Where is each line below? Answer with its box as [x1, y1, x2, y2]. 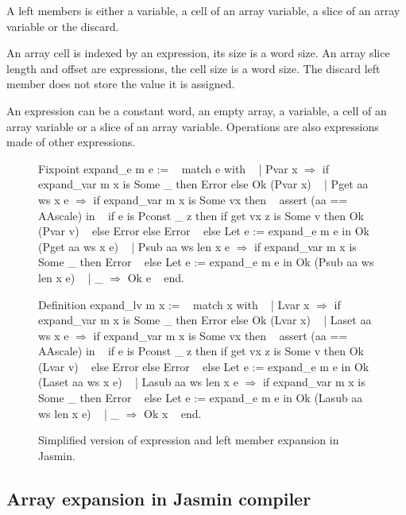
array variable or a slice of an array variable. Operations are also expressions [6, 118, 379, 134]
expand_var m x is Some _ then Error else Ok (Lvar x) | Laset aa [38, 312, 372, 328]
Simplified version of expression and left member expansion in [38, 432, 339, 448]
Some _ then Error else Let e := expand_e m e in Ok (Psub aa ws [38, 254, 374, 270]
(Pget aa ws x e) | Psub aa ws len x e [38, 238, 230, 254]
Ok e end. [127, 269, 184, 285]
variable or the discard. [6, 17, 119, 34]
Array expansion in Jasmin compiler [6, 486, 311, 510]
